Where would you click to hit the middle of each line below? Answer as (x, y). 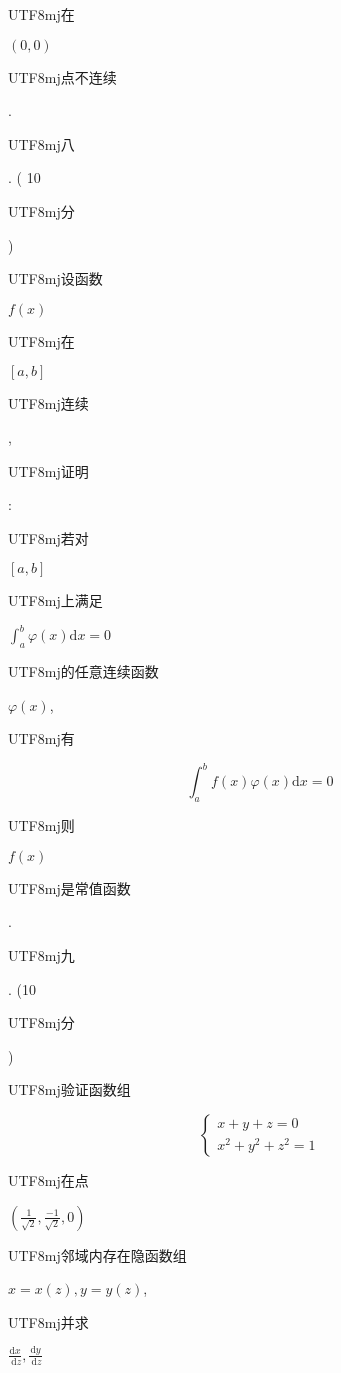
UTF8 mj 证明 (48, 470)
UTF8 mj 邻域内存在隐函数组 (97, 1254)
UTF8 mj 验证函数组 (69, 1089)
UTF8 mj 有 (41, 738)
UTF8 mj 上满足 (55, 600)
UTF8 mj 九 (41, 955)
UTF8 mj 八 (41, 143)
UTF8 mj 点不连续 (62, 76)
